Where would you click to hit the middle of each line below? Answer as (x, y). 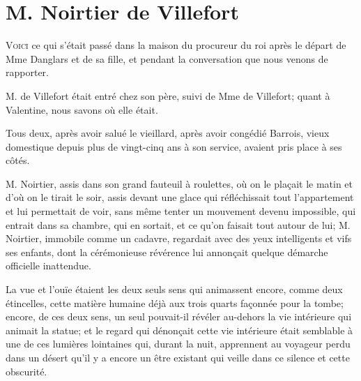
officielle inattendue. (48, 266)
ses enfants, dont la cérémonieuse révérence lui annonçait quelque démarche (167, 252)
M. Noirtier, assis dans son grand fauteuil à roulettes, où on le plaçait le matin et (179, 183)
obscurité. (26, 371)
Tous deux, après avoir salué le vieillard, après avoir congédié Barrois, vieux (168, 133)
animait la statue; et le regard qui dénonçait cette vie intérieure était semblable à (179, 330)
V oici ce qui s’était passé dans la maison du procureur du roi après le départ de (176, 45)
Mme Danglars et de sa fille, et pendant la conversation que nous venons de (167, 58)
